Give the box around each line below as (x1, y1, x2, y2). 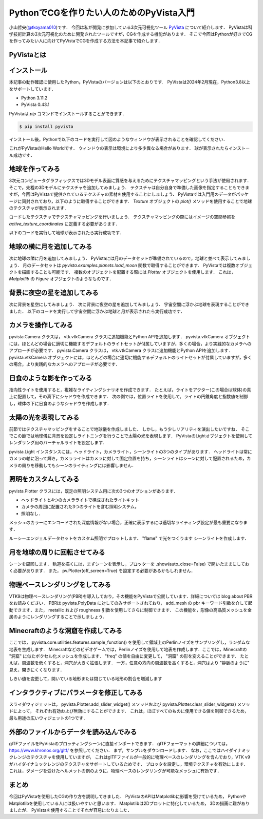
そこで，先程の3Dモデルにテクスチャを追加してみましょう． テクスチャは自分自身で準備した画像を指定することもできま (9, 184, 249, 190)
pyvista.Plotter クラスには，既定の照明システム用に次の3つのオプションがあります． (9, 488, 178, 494)
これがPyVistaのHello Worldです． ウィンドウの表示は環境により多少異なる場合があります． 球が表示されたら (9, 145, 229, 151)
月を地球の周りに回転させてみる (9, 548, 105, 556)
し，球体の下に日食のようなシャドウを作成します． (9, 400, 112, 406)
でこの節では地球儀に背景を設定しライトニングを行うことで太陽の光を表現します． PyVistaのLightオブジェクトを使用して (9, 433, 253, 439)
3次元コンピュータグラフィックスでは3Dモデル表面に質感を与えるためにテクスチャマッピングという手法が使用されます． (9, 178, 252, 184)
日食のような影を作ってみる (9, 374, 92, 382)
